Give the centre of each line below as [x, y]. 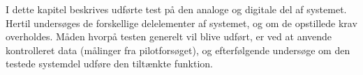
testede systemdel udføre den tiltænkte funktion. [110, 64]
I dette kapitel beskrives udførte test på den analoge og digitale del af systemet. [176, 9]
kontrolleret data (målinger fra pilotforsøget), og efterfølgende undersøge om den [178, 50]
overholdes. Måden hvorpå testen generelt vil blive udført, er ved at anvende [169, 36]
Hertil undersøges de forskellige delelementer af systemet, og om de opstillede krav [181, 23]
